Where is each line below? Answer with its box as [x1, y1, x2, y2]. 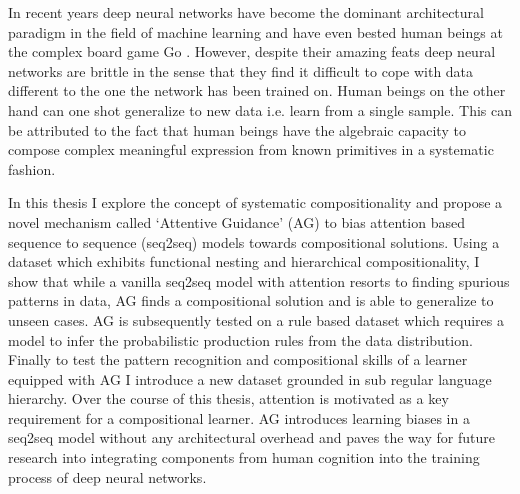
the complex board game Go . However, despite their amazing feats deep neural [8, 41, 496, 62]
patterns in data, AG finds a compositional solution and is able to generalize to [8, 290, 494, 311]
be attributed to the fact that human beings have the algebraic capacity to [8, 119, 466, 140]
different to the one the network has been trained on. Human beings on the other [8, 80, 506, 101]
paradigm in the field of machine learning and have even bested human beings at [8, 21, 503, 42]
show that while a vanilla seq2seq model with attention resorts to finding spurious [8, 270, 510, 291]
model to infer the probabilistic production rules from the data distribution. [8, 329, 473, 350]
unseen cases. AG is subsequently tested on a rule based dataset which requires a [8, 309, 504, 330]
